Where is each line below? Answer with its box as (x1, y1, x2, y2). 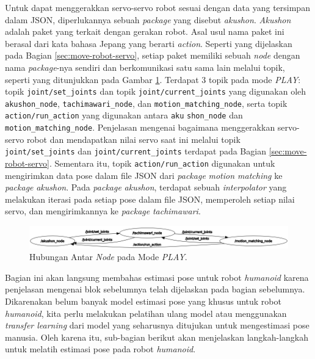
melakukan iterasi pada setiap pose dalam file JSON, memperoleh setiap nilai (5, 192, 295, 205)
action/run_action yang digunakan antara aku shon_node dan (5, 109, 243, 121)
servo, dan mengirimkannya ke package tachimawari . (5, 205, 201, 217)
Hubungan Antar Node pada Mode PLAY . (29, 250, 187, 263)
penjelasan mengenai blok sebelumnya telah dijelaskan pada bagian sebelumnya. (5, 283, 305, 296)
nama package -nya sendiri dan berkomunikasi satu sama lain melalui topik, (5, 60, 285, 73)
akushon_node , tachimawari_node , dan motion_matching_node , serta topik (5, 96, 288, 109)
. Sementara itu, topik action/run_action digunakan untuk (49, 157, 275, 170)
